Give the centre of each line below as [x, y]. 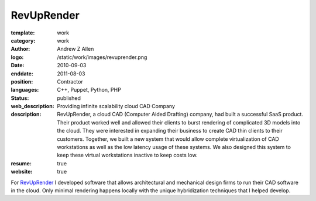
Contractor [70, 81]
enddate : [22, 74]
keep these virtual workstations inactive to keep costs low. [127, 155]
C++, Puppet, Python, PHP [89, 90]
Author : [20, 49]
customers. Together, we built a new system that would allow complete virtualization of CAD [168, 139]
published [69, 98]
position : [22, 81]
